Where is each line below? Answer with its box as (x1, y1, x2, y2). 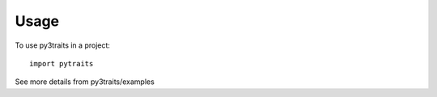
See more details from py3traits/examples (15, 77, 155, 86)
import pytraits (29, 59, 94, 68)
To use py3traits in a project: (15, 40, 111, 50)
